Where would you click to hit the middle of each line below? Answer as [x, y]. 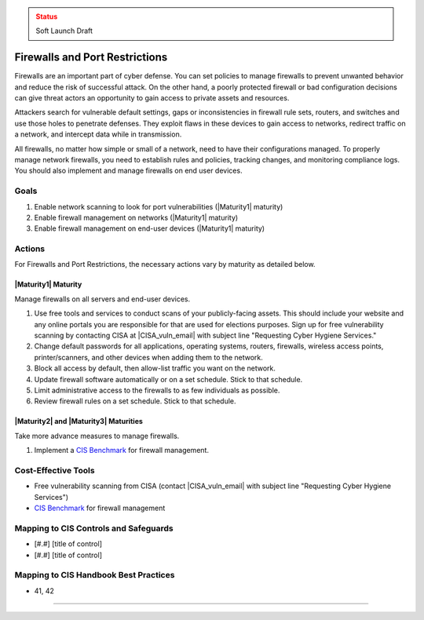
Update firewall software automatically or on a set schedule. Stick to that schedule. [168, 379]
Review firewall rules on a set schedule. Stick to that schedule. [135, 401]
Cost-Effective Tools [55, 470]
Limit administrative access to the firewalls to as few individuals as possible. [157, 390]
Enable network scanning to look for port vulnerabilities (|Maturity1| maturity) [159, 206]
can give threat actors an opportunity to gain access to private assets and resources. [152, 98]
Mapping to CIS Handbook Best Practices [95, 575]
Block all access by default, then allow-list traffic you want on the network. [155, 368]
